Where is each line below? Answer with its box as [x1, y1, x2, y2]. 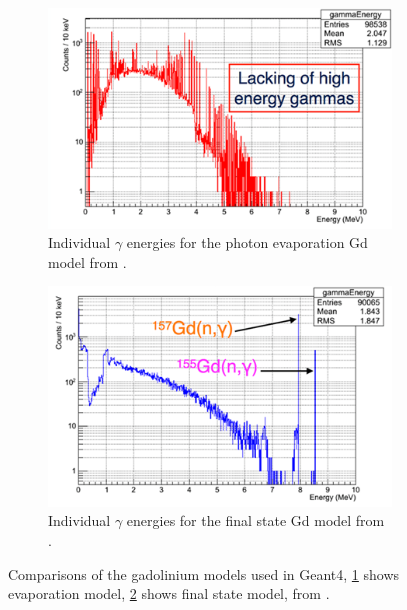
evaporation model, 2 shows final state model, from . [8, 583, 330, 604]
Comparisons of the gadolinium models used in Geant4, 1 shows [8, 563, 400, 584]
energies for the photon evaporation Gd [126, 232, 368, 253]
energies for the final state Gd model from [126, 510, 385, 531]
